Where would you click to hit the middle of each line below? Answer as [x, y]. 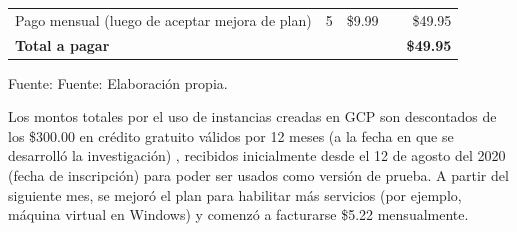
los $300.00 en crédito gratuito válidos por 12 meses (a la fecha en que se [231, 135]
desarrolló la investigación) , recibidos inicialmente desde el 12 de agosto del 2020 [257, 155]
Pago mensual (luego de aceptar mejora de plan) [163, 19]
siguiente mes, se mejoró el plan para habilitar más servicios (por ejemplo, [235, 194]
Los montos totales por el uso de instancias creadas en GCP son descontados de [252, 116]
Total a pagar [62, 44]
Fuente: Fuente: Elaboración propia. [118, 82]
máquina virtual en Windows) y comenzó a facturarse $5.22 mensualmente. [238, 214]
